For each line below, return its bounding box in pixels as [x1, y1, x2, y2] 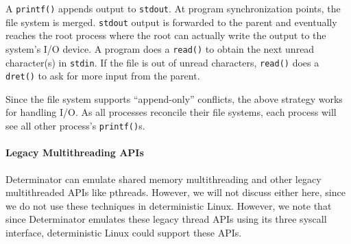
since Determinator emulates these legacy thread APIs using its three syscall [5, 212, 327, 226]
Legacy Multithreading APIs [5, 145, 144, 160]
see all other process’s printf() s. [5, 119, 145, 133]
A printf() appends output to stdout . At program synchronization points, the [5, 1, 341, 15]
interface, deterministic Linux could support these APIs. [5, 225, 242, 239]
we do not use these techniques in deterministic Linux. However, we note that [5, 198, 332, 212]
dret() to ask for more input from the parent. [5, 69, 200, 83]
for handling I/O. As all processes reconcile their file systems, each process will [5, 105, 337, 119]
